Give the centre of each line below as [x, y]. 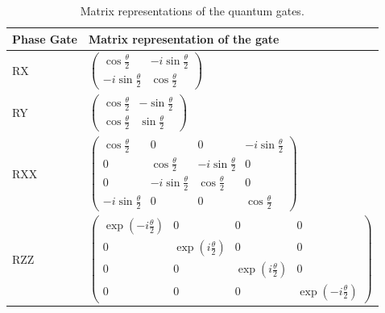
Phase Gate [45, 38]
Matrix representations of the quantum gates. [192, 10]
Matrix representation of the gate [184, 38]
